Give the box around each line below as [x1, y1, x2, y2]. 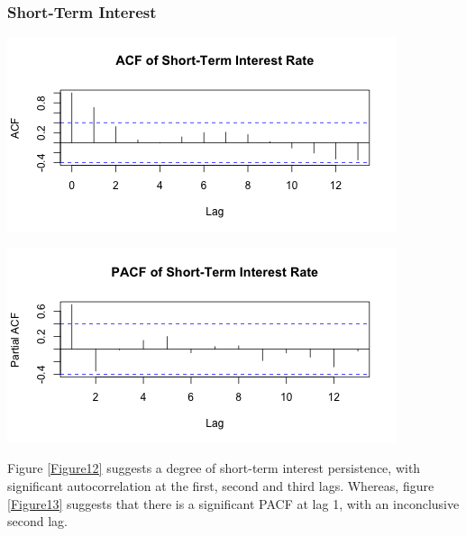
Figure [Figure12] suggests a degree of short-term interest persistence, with [7, 459, 421, 477]
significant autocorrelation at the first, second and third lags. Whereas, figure [7, 477, 434, 495]
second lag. [7, 512, 68, 531]
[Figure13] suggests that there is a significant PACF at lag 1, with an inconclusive [7, 494, 460, 513]
